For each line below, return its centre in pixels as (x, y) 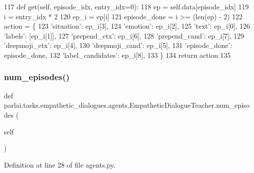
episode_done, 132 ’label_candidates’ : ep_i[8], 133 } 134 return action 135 (117, 55)
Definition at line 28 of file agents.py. (60, 164)
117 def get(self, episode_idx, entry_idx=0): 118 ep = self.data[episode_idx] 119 (127, 6)
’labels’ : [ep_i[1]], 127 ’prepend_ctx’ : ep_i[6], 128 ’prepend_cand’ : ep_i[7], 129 (124, 35)
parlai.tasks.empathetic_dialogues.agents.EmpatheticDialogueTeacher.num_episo (127, 105)
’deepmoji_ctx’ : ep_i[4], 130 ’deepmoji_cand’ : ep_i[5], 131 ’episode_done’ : (118, 45)
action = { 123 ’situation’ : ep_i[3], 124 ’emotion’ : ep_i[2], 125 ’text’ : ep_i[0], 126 (127, 26)
